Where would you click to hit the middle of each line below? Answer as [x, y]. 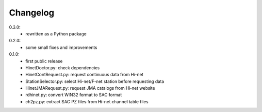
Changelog [32, 13]
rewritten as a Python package [56, 33]
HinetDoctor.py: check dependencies [63, 67]
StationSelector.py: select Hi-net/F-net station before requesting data [95, 81]
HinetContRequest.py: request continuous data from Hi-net [84, 75]
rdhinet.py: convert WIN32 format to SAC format [74, 95]
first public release [44, 61]
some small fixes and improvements [61, 47]
